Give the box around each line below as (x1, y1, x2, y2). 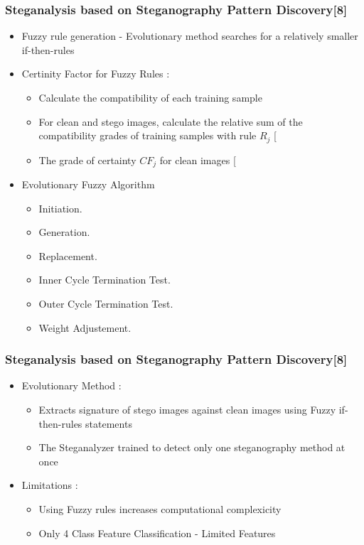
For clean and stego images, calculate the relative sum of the (38, 114, 303, 129)
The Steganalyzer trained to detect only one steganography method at (38, 440, 346, 455)
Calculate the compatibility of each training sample (38, 90, 262, 104)
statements (85, 416, 132, 431)
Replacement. (38, 248, 97, 263)
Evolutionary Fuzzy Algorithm (21, 177, 155, 192)
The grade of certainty (38, 152, 136, 167)
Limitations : (21, 477, 78, 492)
